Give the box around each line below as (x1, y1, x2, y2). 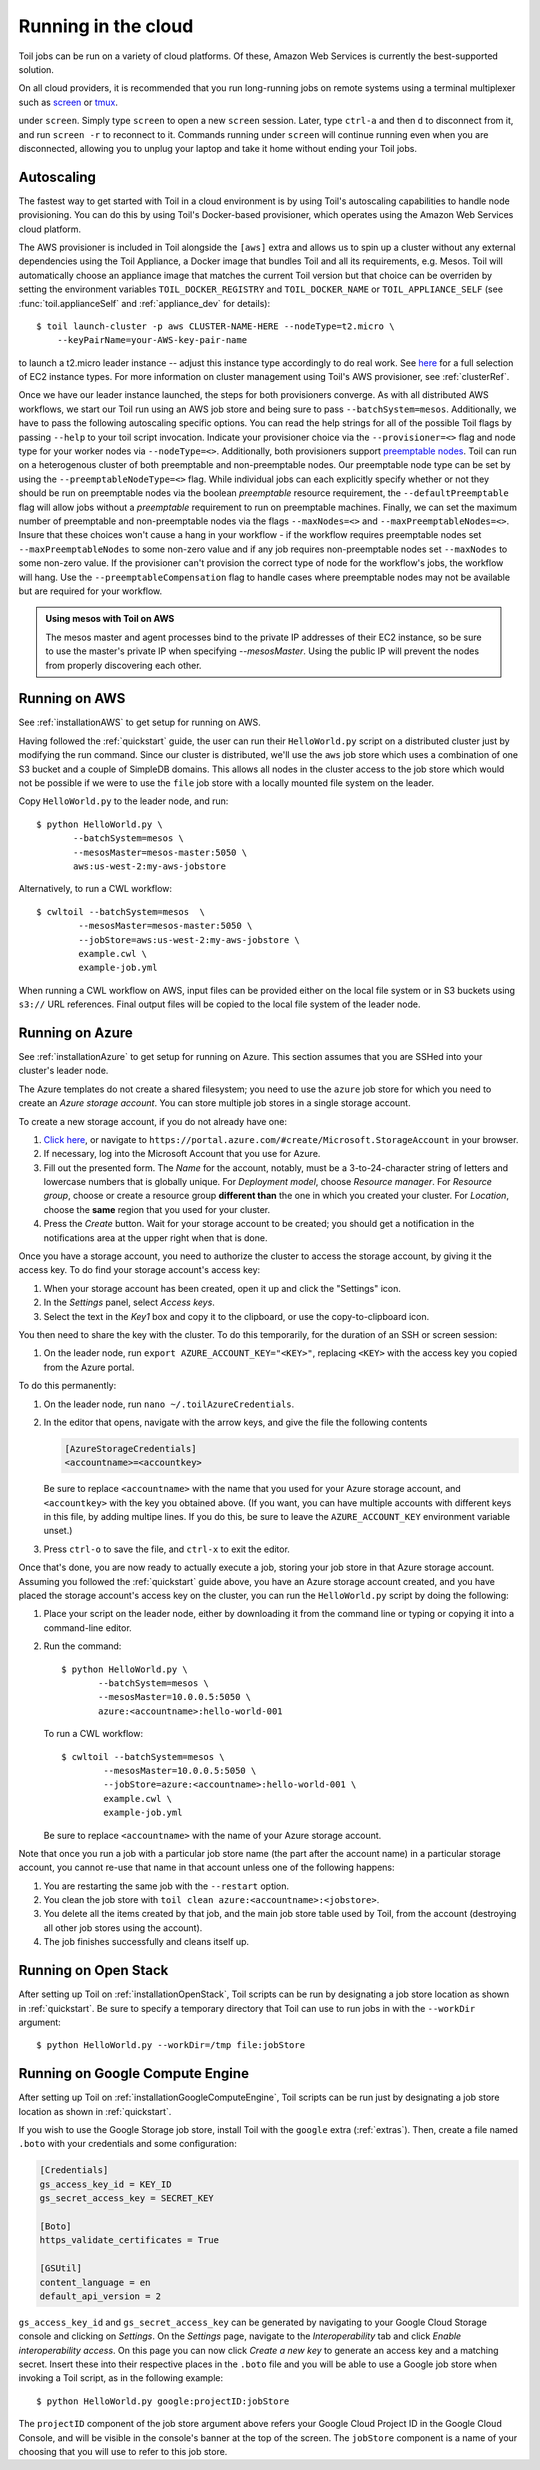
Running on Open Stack (18, 1962, 169, 1979)
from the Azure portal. (43, 1361, 135, 1373)
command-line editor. (43, 1621, 132, 1634)
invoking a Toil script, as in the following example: (18, 2372, 224, 2384)
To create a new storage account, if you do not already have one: (18, 1115, 287, 1127)
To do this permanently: (18, 1380, 117, 1392)
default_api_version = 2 (39, 2290, 162, 2302)
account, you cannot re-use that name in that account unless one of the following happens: (18, 1861, 395, 1874)
